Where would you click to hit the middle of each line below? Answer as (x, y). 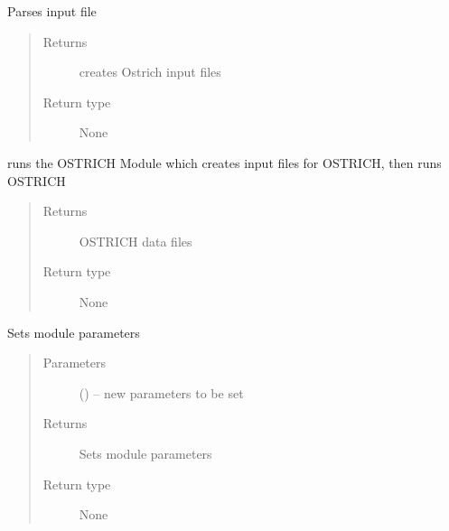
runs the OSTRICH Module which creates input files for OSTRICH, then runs (224, 162)
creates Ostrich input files (150, 72)
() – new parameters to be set (161, 392)
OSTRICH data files (136, 241)
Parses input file (52, 11)
